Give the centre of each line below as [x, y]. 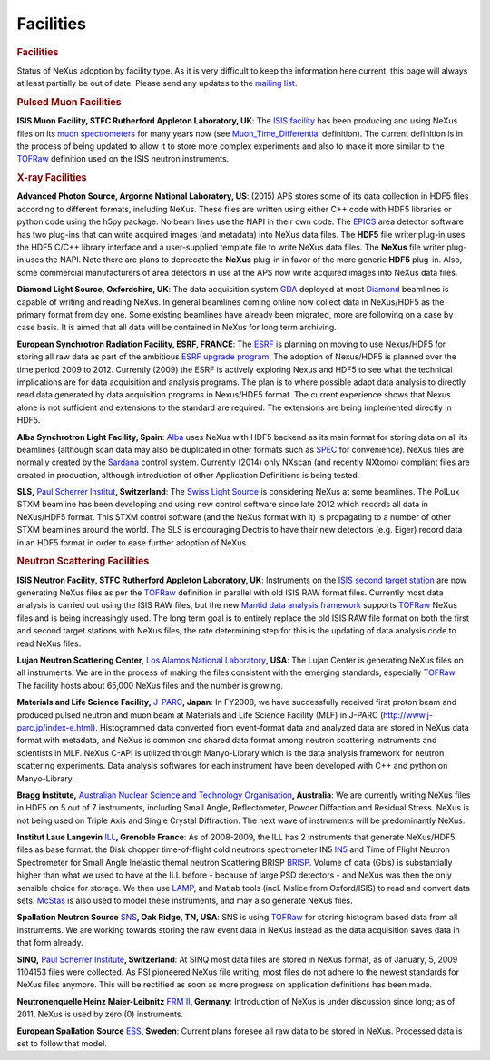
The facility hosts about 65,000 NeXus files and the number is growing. [150, 685]
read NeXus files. [49, 643]
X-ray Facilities [52, 178]
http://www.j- [407, 715]
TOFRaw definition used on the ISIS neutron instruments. [123, 159]
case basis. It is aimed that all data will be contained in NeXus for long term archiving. [177, 328]
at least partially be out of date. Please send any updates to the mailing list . [157, 83]
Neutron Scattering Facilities [83, 561]
